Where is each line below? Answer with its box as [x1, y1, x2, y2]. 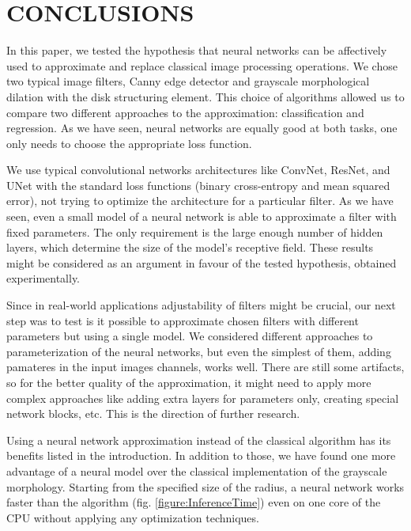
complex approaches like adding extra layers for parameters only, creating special [6, 389, 399, 406]
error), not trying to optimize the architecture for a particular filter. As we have [6, 192, 394, 209]
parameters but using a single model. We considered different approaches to [6, 328, 373, 344]
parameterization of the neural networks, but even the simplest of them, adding [6, 343, 391, 359]
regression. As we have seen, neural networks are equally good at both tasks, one [6, 119, 398, 136]
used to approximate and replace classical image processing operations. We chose [6, 57, 398, 74]
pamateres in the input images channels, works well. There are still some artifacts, [6, 358, 405, 375]
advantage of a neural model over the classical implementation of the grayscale [6, 462, 387, 479]
